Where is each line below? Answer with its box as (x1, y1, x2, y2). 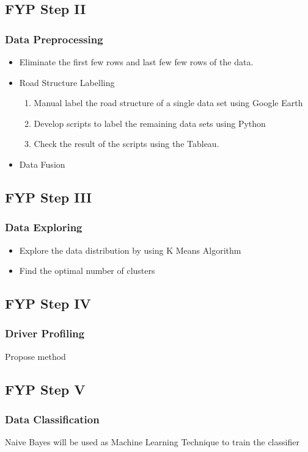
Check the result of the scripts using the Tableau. (34, 137, 219, 150)
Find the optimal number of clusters (19, 264, 155, 277)
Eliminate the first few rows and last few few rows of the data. (19, 56, 254, 68)
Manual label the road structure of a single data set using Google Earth (34, 96, 303, 109)
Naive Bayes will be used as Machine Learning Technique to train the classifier (5, 436, 299, 448)
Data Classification (5, 412, 100, 427)
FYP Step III (5, 187, 92, 206)
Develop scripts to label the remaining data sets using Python (34, 117, 266, 129)
